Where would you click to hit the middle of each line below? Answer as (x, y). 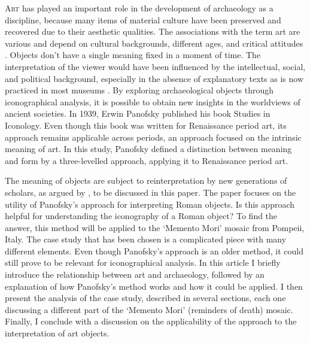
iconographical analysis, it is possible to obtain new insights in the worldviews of (153, 101)
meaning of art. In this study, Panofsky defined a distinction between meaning (148, 149)
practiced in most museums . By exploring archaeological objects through (139, 90)
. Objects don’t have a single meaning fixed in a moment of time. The (133, 55)
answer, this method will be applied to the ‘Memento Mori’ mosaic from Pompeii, (155, 227)
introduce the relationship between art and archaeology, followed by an (135, 274)
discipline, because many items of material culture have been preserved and (143, 19)
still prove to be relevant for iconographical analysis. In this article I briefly (143, 262)
